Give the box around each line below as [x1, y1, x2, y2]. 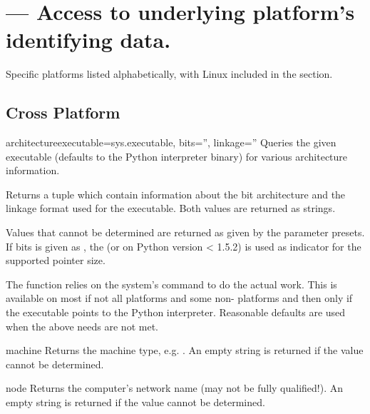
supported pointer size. [6, 253, 106, 268]
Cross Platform [6, 101, 120, 123]
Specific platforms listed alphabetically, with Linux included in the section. [6, 66, 333, 81]
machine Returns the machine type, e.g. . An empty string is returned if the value [6, 343, 364, 358]
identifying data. [6, 25, 171, 54]
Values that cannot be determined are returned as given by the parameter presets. [6, 225, 365, 240]
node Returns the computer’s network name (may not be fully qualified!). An [6, 380, 343, 395]
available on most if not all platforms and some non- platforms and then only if [6, 291, 353, 306]
